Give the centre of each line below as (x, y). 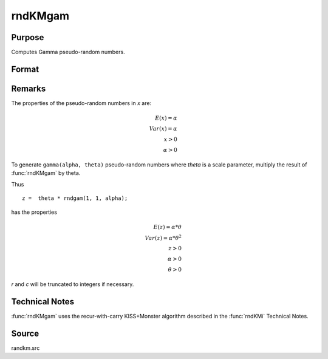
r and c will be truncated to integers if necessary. (73, 284)
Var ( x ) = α (163, 129)
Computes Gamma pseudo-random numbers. (68, 52)
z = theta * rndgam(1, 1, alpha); (75, 198)
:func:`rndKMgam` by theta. (46, 173)
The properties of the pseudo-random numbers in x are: (81, 103)
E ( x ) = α (166, 118)
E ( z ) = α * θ (168, 227)
